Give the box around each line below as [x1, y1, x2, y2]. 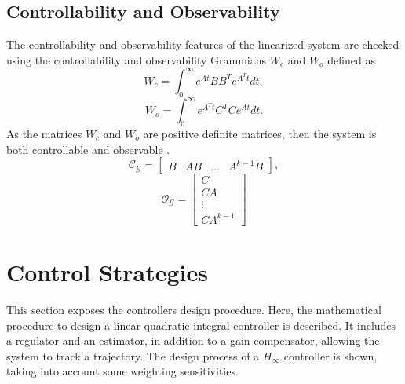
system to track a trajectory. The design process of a [6, 347, 260, 364]
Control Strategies [6, 255, 209, 287]
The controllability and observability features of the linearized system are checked [6, 36, 400, 53]
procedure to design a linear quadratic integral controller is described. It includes [6, 316, 396, 333]
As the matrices [6, 125, 82, 141]
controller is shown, [283, 347, 378, 364]
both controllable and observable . [6, 141, 170, 157]
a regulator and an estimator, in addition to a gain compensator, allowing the [6, 332, 380, 349]
